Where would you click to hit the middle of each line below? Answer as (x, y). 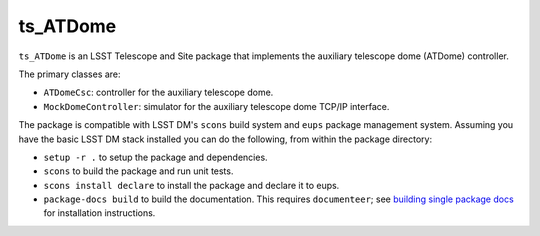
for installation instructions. (99, 213)
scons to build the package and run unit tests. (138, 171)
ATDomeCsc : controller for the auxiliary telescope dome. (158, 92)
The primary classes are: (69, 74)
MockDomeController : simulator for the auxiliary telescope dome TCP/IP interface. (216, 106)
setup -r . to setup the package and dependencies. (156, 157)
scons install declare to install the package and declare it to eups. (191, 185)
